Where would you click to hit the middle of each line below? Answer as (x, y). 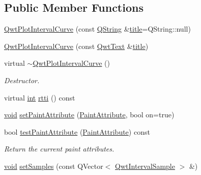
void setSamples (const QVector (54, 166)
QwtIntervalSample (145, 166)
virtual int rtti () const (40, 97)
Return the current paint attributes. (59, 149)
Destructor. (22, 80)
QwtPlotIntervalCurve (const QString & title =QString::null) (97, 29)
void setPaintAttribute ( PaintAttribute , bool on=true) (89, 115)
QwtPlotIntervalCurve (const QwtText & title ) (76, 46)
